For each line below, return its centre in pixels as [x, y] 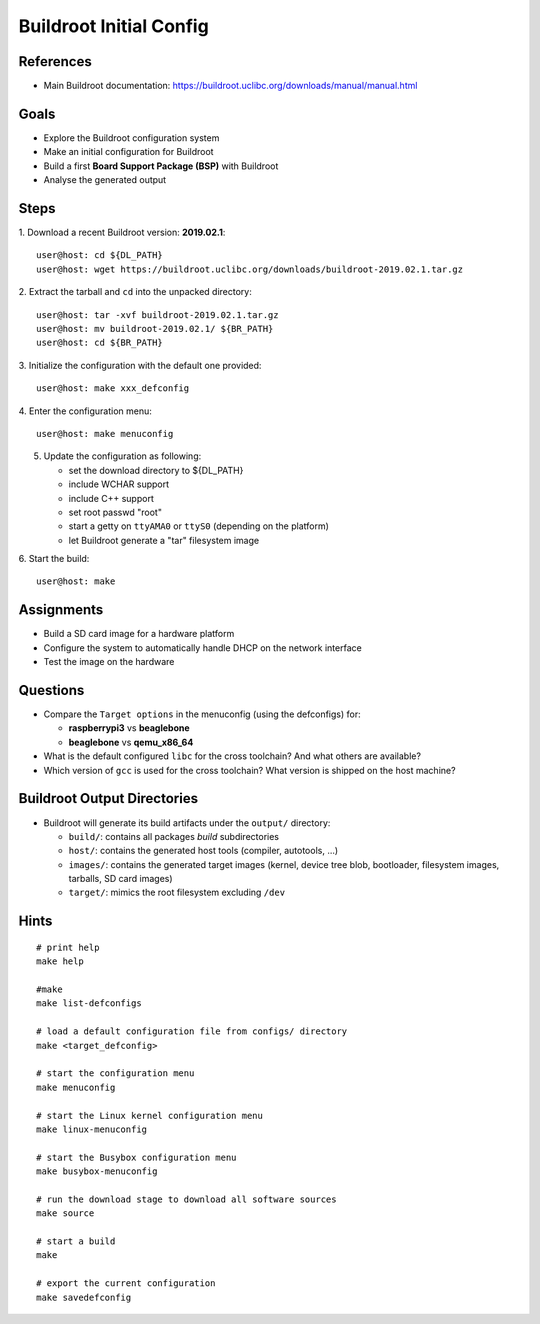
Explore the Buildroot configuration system [131, 137]
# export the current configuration [126, 1283]
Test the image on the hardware [109, 662]
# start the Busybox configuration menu [136, 1157]
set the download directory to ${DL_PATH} [156, 470]
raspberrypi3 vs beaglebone [129, 728]
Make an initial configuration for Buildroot [128, 152]
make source [65, 1213]
